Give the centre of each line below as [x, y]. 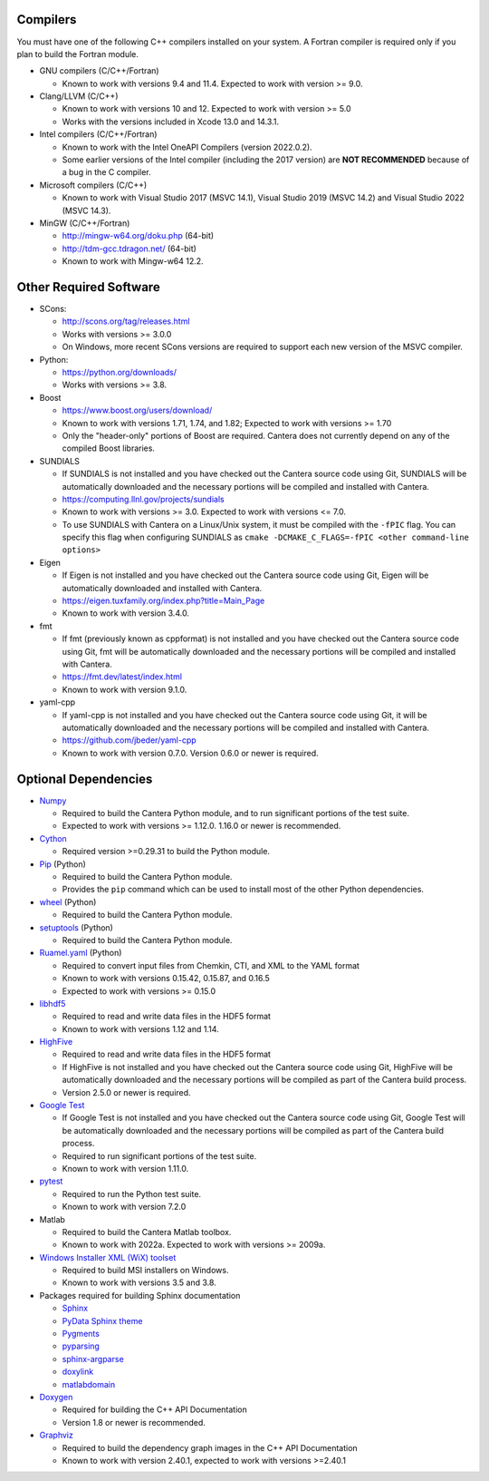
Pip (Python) [62, 864]
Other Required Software [88, 287]
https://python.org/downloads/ [119, 373]
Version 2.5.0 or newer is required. [126, 1092]
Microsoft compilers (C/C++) [93, 185]
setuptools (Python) [76, 927]
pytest [51, 1181]
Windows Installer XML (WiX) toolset [108, 1257]
